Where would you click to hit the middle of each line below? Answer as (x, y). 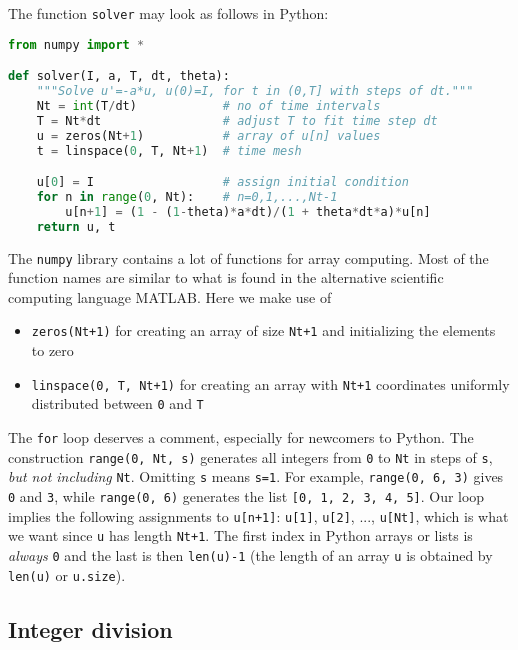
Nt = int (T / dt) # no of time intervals (208, 105)
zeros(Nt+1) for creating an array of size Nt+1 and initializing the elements (263, 330)
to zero (52, 350)
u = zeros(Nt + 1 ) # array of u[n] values (208, 135)
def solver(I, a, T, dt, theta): (119, 76)
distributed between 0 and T (117, 403)
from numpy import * (76, 44)
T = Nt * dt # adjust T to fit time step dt (237, 120)
